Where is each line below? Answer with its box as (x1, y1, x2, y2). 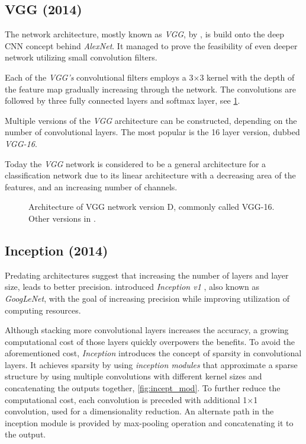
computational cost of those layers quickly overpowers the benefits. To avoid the (5, 335, 295, 347)
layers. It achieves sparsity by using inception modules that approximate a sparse (5, 358, 298, 370)
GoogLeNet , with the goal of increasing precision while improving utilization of (5, 292, 290, 304)
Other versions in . (28, 212, 96, 224)
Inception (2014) (5, 241, 108, 259)
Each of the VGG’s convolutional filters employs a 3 (5, 71, 194, 83)
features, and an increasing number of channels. (5, 180, 178, 193)
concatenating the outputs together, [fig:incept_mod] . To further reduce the (5, 382, 281, 394)
